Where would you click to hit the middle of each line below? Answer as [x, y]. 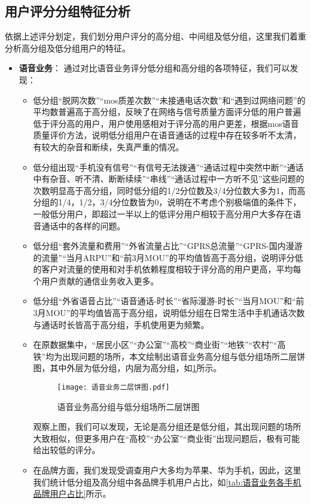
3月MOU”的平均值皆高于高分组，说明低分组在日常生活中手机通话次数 [169, 313]
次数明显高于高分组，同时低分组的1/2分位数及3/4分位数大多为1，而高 [169, 190]
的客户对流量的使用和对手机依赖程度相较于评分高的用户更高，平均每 [167, 269]
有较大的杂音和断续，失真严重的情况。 [109, 146]
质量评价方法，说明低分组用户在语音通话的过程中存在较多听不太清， [167, 135]
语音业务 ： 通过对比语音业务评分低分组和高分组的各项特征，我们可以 [154, 68]
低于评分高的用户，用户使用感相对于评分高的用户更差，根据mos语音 [166, 123]
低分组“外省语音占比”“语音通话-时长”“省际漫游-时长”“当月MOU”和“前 [169, 301]
